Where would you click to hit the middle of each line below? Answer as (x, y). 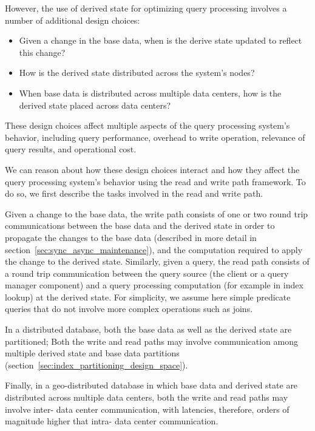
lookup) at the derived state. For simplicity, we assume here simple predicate (148, 297)
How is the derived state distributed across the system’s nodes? (137, 73)
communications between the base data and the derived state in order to (140, 226)
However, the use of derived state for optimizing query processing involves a (146, 8)
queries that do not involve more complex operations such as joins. (129, 309)
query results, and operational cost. (71, 149)
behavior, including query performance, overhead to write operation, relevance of (155, 137)
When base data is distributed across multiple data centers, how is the (150, 93)
